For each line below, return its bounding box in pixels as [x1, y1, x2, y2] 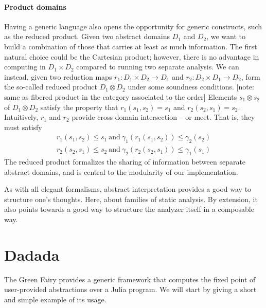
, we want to [206, 31, 245, 42]
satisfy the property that [40, 101, 118, 112]
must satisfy [4, 121, 42, 132]
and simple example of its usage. [4, 294, 107, 304]
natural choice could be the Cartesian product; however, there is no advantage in [4, 51, 259, 62]
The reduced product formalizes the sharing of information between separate [4, 156, 246, 167]
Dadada [4, 244, 60, 265]
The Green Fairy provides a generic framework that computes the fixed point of [4, 274, 256, 284]
